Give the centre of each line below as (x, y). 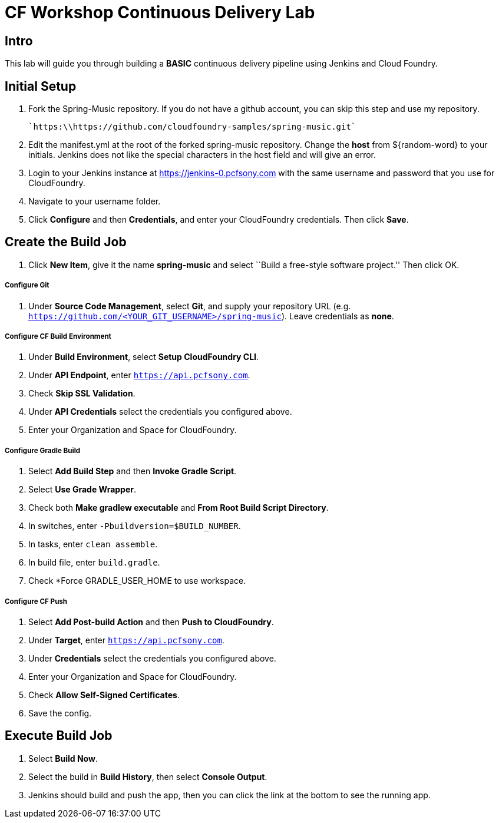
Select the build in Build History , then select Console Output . (148, 776)
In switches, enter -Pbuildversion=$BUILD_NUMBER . (135, 526)
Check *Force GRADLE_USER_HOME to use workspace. (137, 581)
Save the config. (60, 713)
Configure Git (27, 285)
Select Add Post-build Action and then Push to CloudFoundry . (151, 622)
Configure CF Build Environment (58, 337)
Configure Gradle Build (43, 450)
